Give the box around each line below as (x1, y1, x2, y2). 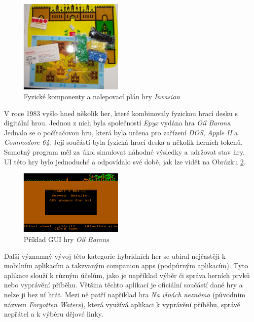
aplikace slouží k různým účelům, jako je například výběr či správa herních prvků (4, 270, 250, 280)
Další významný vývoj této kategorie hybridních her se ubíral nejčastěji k (4, 250, 226, 261)
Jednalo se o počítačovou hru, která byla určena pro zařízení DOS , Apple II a (4, 127, 238, 137)
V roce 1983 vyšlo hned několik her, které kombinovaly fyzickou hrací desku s (4, 108, 238, 118)
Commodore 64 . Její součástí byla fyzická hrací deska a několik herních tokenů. (4, 137, 243, 147)
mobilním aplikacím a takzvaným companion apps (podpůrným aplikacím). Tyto (4, 260, 248, 271)
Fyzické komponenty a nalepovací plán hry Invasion (24, 91, 180, 102)
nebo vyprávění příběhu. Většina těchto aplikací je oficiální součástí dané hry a (4, 280, 243, 290)
